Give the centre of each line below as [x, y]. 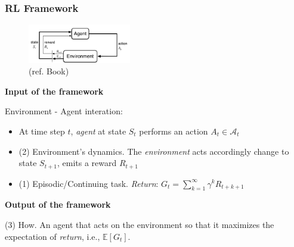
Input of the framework [54, 91]
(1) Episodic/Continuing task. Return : [89, 183]
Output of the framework [58, 204]
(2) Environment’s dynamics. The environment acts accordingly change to [154, 151]
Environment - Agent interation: [64, 111]
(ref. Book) [49, 71]
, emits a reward [87, 163]
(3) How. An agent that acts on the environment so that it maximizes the [140, 224]
